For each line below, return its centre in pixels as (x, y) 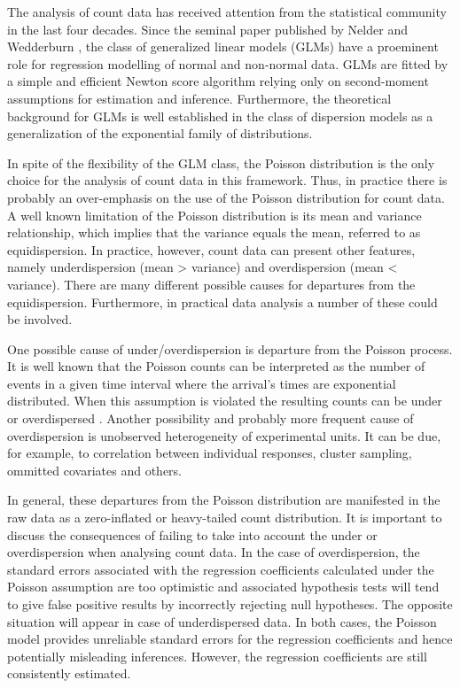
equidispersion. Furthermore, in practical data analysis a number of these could (222, 301)
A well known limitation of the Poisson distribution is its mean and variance (214, 215)
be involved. (40, 319)
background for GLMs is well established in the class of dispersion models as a (220, 116)
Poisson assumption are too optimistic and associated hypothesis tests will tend (223, 587)
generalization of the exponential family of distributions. (160, 133)
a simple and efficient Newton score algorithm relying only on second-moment (218, 81)
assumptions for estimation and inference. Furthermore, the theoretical (199, 98)
